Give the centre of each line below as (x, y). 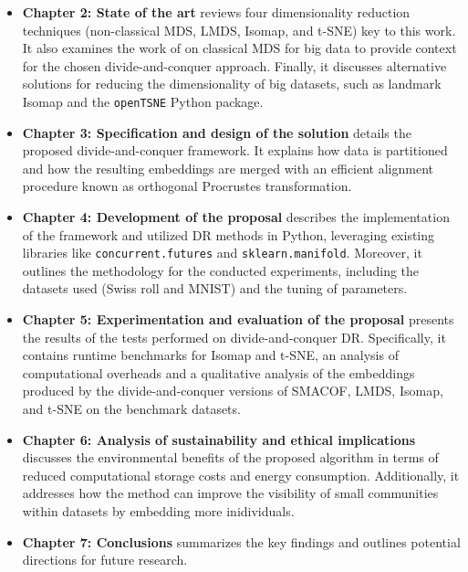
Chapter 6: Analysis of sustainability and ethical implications (219, 439)
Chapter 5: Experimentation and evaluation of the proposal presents (238, 319)
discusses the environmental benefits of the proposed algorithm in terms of (230, 457)
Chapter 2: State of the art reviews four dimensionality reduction (216, 12)
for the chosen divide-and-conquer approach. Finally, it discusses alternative (234, 65)
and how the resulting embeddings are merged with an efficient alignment (228, 168)
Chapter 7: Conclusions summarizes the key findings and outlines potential (241, 541)
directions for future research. (105, 560)
